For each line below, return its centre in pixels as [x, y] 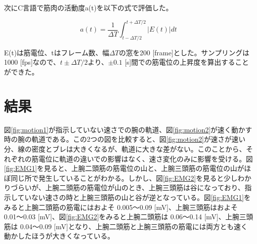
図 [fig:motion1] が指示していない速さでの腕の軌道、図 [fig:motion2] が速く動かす [128, 129]
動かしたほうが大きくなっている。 [59, 236]
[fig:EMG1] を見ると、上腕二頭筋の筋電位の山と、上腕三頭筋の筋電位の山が [124, 168]
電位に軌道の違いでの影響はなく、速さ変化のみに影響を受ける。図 [146, 158]
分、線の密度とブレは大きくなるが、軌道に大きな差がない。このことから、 [125, 148]
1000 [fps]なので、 [32, 62]
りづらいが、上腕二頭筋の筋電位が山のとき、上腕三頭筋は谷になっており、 [125, 187]
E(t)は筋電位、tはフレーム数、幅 [57, 52]
